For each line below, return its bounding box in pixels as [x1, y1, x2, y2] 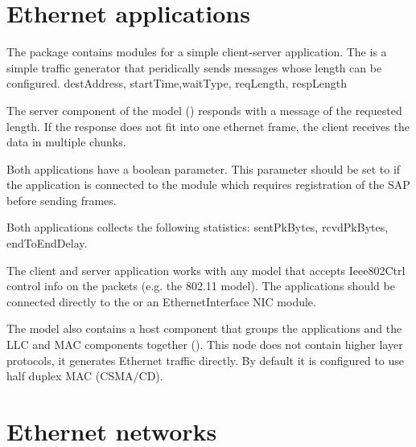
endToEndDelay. [6, 235, 88, 252]
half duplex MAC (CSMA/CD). [6, 367, 163, 384]
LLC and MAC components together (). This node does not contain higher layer [6, 336, 403, 353]
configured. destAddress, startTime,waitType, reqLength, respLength [6, 75, 347, 92]
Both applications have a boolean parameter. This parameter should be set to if [6, 160, 401, 177]
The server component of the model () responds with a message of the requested [6, 101, 402, 118]
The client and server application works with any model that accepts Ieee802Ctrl [6, 261, 406, 278]
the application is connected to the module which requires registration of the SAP [6, 176, 410, 193]
